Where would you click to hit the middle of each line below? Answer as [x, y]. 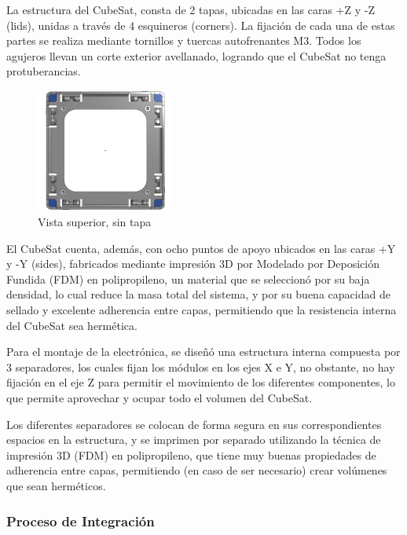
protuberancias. [44, 71]
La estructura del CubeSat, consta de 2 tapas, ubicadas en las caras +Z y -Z [191, 9]
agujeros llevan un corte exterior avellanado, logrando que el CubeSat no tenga [196, 55]
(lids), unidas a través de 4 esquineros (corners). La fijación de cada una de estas [201, 25]
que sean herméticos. [56, 485]
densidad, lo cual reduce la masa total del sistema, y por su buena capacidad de [198, 294]
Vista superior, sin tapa [95, 222]
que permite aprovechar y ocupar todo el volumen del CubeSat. [159, 398]
